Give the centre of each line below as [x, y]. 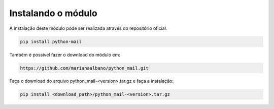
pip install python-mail [51, 41]
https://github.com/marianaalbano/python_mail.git [84, 68]
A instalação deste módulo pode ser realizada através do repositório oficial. [88, 28]
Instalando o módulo [53, 13]
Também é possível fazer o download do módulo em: [65, 54]
